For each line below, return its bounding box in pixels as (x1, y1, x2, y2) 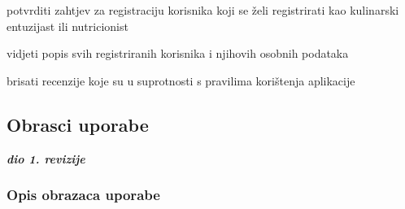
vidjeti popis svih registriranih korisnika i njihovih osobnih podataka (7, 45, 349, 62)
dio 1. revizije (7, 150, 85, 167)
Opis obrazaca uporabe (7, 185, 160, 205)
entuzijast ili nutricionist (7, 17, 128, 34)
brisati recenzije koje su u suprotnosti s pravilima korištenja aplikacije (7, 72, 355, 89)
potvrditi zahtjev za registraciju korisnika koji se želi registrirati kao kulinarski (7, 2, 399, 18)
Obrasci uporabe (7, 111, 149, 137)
